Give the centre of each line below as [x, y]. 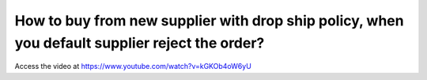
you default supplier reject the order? [140, 43]
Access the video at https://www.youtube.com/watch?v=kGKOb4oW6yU [133, 67]
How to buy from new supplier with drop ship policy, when [209, 21]
